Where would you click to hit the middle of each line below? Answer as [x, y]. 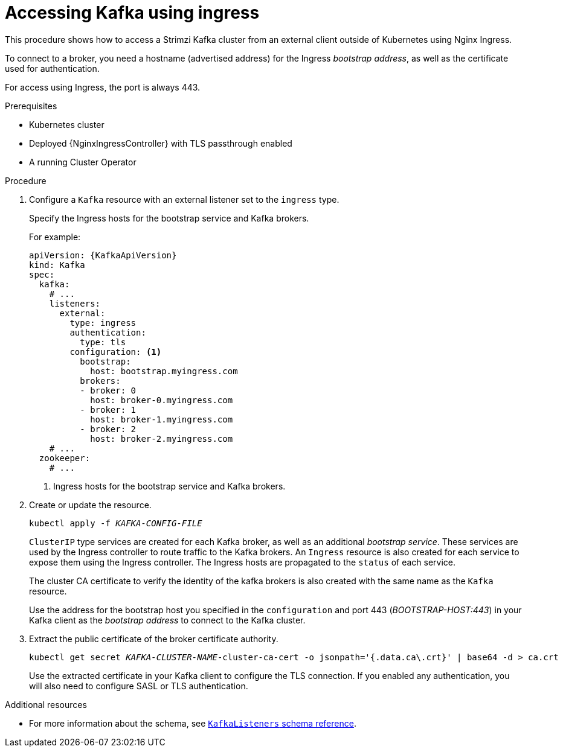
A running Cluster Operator [83, 162]
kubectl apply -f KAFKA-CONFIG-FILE [116, 523]
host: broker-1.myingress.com [162, 419]
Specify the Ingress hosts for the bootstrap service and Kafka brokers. [169, 218]
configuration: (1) [116, 352]
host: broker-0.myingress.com [162, 400]
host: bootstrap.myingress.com [164, 371]
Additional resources [46, 704]
